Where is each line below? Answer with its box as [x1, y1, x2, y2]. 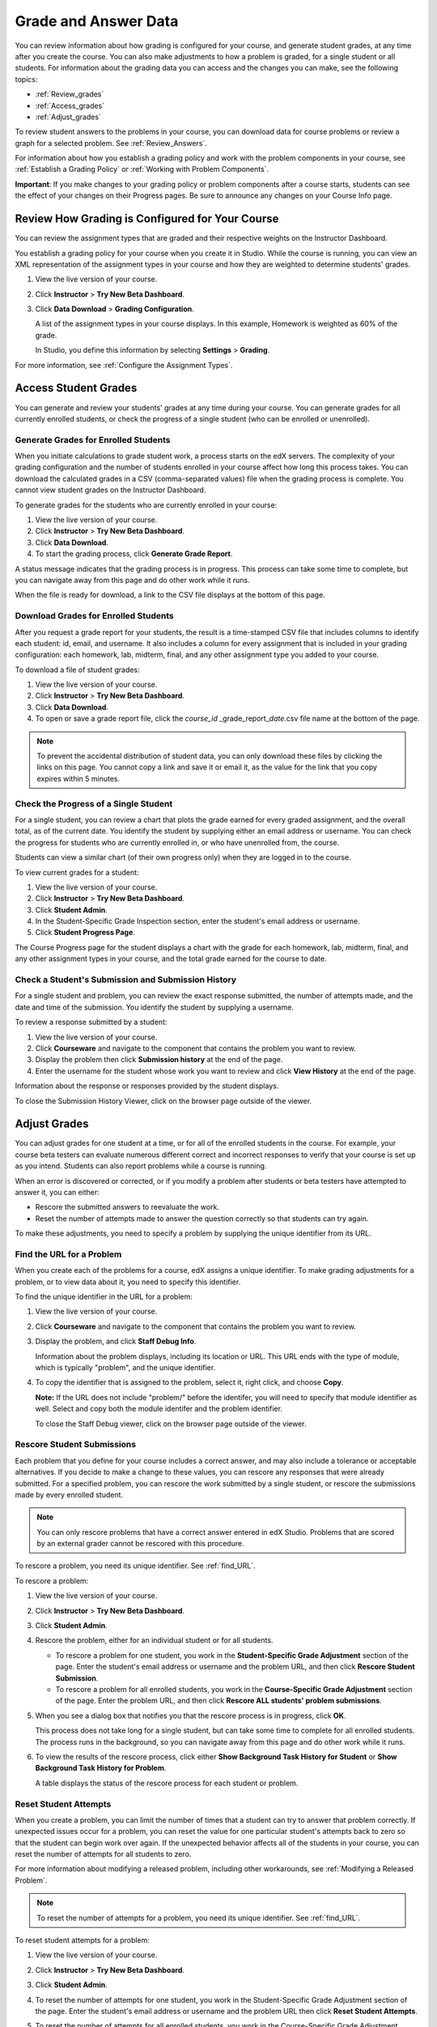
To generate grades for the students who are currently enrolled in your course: [15, 499, 278, 510]
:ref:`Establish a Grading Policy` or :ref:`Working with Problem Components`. [15, 165, 269, 174]
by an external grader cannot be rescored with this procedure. [36, 1539, 244, 1549]
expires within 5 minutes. [36, 774, 121, 783]
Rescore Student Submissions [15, 1439, 137, 1451]
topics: [15, 74, 38, 84]
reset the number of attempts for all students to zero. [15, 1849, 192, 1859]
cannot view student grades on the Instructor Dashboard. [15, 485, 206, 495]
